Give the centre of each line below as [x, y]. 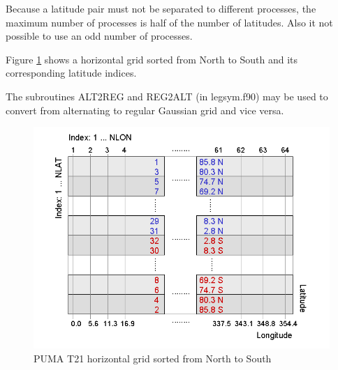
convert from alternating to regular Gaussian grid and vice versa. [145, 110]
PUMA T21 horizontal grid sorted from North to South [153, 358]
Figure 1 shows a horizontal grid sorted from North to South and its [152, 59]
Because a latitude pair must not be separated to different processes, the [161, 8]
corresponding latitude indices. [71, 73]
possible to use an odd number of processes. [99, 36]
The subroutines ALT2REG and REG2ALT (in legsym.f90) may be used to [167, 96]
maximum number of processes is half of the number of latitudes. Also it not [169, 22]
